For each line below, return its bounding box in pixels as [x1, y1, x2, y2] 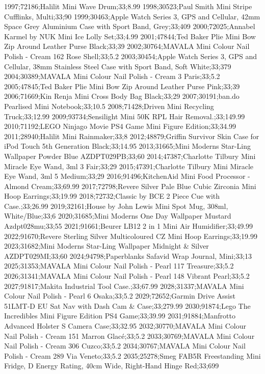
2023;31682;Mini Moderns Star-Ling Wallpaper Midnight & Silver [4, 241, 209, 251]
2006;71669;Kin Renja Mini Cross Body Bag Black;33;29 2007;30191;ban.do [4, 91, 240, 101]
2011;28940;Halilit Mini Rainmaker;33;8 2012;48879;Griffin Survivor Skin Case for [4, 130, 259, 141]
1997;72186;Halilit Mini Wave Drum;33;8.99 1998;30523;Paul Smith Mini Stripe [4, 1, 252, 11]
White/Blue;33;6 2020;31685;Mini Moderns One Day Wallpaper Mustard [4, 210, 231, 221]
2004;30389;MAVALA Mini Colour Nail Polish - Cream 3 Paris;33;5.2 [4, 71, 220, 82]
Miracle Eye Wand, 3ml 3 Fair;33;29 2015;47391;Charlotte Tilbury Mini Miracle [4, 161, 254, 171]
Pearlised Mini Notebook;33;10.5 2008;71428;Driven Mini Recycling [4, 100, 214, 111]
